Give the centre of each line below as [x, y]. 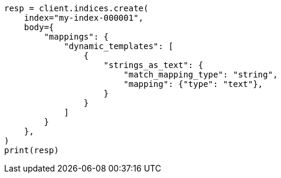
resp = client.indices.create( [76, 8]
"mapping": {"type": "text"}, [193, 84]
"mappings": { [76, 37]
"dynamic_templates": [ [119, 46]
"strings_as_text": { [153, 65]
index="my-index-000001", [84, 18]
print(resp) [32, 150]
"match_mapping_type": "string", [201, 75]
